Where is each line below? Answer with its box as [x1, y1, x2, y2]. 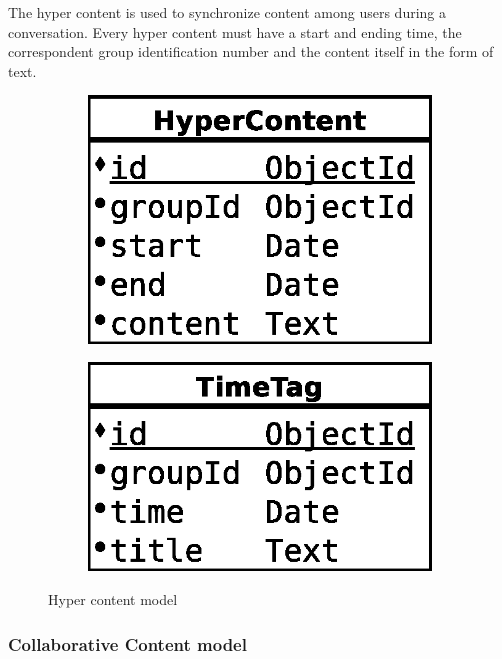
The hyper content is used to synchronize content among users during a [8, 2, 447, 22]
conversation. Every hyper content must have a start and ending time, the [8, 21, 462, 42]
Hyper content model [48, 588, 178, 609]
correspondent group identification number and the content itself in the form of [8, 41, 494, 62]
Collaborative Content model [8, 631, 247, 656]
